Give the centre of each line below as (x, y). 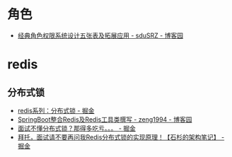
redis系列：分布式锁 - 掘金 (56, 110)
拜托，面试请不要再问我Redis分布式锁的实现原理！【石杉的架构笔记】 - (121, 137)
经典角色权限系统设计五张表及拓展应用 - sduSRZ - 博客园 (100, 35)
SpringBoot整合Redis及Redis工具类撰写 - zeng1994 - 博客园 (105, 119)
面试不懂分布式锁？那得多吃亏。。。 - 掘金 (77, 128)
